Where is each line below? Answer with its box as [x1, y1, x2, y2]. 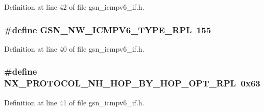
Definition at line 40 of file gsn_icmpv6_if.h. [4, 43, 145, 54]
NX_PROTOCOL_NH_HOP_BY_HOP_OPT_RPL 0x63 [4, 77, 260, 90]
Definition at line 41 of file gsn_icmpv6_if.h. [4, 97, 145, 107]
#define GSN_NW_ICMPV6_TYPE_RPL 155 [4, 23, 211, 36]
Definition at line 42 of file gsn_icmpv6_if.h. [4, 2, 145, 12]
